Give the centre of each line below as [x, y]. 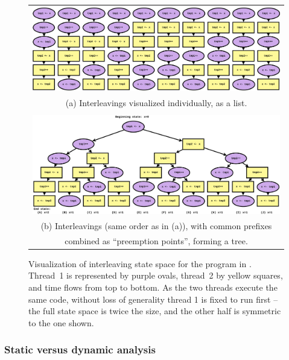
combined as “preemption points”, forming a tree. [156, 240]
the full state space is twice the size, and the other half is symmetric [155, 311]
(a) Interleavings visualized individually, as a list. [156, 103]
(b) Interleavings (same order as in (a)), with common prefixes [156, 225]
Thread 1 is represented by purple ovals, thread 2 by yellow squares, [156, 275]
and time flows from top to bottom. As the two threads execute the [153, 287]
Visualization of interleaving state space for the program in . [140, 263]
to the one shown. [61, 322]
